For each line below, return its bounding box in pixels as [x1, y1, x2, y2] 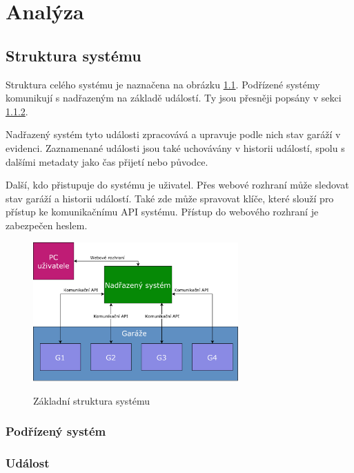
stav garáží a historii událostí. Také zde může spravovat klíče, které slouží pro [6, 191, 334, 205]
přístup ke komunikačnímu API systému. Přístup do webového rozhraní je [6, 204, 319, 219]
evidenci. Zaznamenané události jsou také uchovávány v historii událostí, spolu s [6, 140, 345, 155]
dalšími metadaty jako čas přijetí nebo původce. [6, 154, 208, 168]
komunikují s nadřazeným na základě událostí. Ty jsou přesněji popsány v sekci [6, 90, 342, 105]
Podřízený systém [6, 423, 106, 440]
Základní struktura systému [33, 393, 150, 407]
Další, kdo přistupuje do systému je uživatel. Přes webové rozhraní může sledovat [6, 177, 349, 192]
